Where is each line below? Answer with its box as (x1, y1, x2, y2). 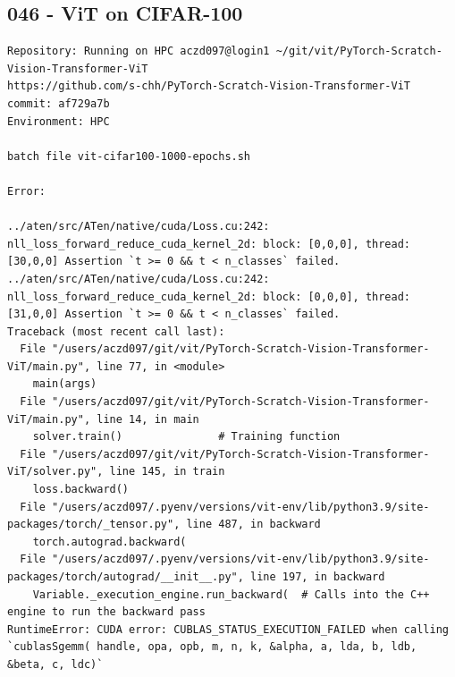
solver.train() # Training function (32, 430, 341, 444)
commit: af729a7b (7, 97, 110, 110)
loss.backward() (32, 483, 130, 496)
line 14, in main (97, 412, 199, 426)
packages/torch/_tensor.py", (7, 518, 181, 531)
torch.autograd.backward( (32, 535, 187, 548)
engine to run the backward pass (7, 605, 206, 619)
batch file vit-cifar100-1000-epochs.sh (7, 149, 251, 163)
